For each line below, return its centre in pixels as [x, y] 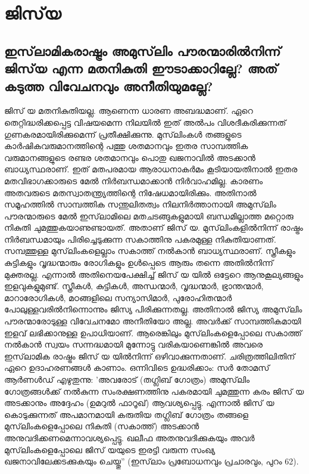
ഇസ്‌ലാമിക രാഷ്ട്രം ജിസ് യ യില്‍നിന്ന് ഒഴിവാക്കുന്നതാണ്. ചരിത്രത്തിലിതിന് [150, 356]
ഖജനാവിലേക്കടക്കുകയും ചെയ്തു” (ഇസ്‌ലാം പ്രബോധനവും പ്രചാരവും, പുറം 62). [152, 461]
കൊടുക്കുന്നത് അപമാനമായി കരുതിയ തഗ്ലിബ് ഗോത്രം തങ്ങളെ [126, 414]
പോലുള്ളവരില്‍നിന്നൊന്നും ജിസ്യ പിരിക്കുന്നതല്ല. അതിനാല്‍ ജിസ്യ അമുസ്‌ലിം [153, 309]
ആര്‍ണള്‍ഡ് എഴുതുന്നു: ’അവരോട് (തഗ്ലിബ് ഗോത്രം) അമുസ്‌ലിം [127, 379]
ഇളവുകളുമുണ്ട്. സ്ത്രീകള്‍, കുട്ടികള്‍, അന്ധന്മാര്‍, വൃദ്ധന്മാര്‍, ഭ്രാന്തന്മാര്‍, [134, 286]
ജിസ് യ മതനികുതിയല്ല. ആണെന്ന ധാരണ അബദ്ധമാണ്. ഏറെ [129, 111]
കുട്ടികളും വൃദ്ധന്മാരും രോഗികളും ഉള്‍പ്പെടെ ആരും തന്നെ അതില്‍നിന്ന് [139, 263]
